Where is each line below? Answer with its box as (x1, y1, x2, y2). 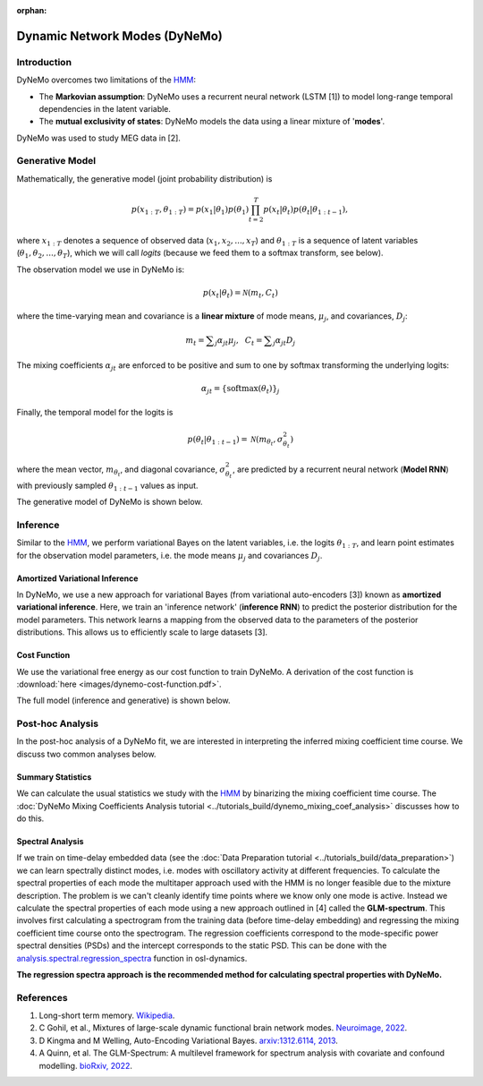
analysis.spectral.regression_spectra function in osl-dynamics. (16, 953, 248, 963)
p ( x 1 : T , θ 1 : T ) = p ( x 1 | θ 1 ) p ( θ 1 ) (131, 204, 250, 217)
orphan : (16, 5, 47, 15)
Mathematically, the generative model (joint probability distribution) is (16, 173, 273, 184)
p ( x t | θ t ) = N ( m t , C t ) (202, 287, 279, 300)
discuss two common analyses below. (16, 748, 157, 759)
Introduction (16, 56, 72, 68)
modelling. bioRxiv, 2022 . (38, 1060, 133, 1071)
